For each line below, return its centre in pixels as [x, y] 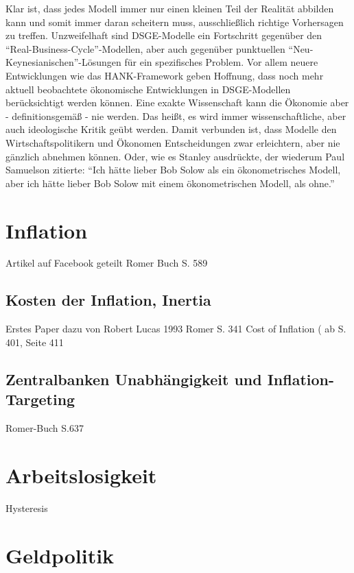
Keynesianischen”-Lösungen [63, 62]
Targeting [40, 399]
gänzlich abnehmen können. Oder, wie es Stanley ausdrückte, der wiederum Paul [175, 156]
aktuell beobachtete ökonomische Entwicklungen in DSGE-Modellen [148, 89]
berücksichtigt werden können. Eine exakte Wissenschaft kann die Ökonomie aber [177, 102]
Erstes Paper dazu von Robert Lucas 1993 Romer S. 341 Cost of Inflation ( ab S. [176, 329]
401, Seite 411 [35, 342]
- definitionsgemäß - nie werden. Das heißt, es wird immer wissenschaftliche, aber [176, 115]
